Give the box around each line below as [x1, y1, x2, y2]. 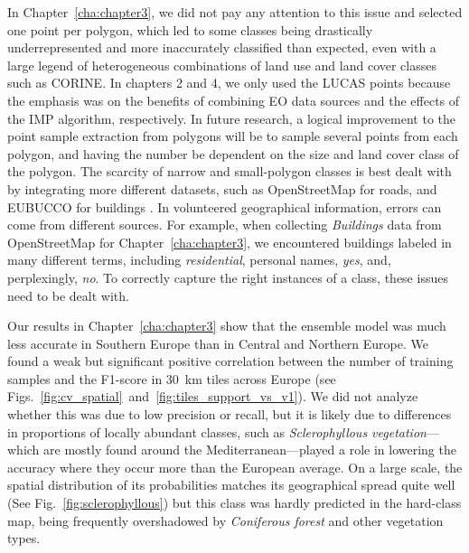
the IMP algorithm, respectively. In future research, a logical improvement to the [7, 108, 456, 127]
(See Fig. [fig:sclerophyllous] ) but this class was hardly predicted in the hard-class [7, 493, 462, 512]
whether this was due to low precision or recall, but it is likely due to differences [7, 405, 452, 424]
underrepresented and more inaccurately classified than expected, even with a [7, 38, 436, 57]
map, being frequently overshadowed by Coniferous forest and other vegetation [7, 511, 444, 530]
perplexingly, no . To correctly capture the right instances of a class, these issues [7, 267, 448, 286]
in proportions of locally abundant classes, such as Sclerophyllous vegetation [7, 422, 427, 441]
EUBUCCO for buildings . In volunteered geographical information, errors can [7, 197, 442, 216]
